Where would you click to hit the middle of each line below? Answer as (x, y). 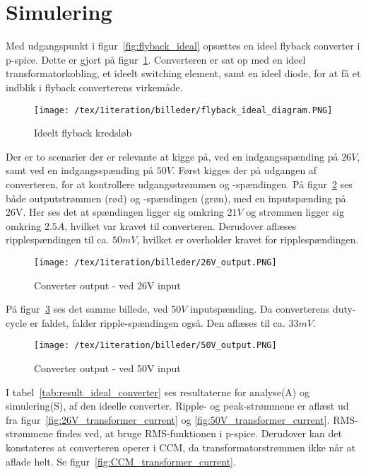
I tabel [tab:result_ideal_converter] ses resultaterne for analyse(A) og (158, 392)
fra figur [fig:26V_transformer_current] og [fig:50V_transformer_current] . (168, 419)
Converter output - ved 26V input (107, 285)
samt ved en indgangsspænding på (80, 170)
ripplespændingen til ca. (58, 239)
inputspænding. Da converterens (260, 309)
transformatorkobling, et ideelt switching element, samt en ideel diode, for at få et (183, 73)
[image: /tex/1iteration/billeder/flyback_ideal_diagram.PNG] (183, 110)
